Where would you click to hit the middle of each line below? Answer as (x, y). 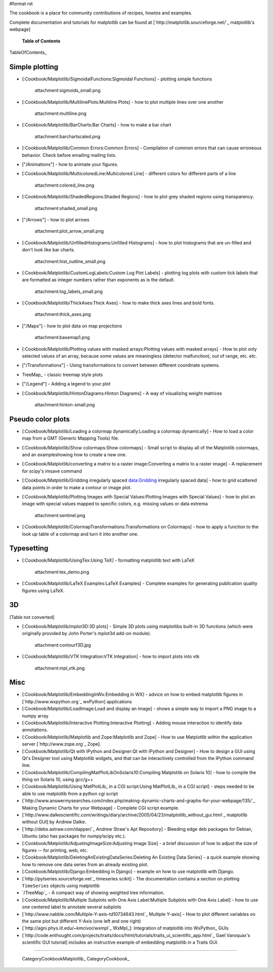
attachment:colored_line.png (64, 185)
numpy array (35, 715)
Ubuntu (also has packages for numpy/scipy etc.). (74, 836)
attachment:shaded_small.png (66, 208)
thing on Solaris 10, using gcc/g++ (58, 780)
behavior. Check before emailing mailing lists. (69, 155)
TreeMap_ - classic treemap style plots (62, 374)
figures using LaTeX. (43, 590)
